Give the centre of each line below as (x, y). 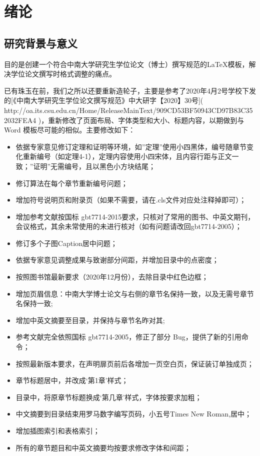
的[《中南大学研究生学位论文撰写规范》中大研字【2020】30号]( (104, 100)
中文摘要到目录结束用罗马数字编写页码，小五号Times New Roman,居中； (133, 414)
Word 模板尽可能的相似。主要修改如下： (70, 130)
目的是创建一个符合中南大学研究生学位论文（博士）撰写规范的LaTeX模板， (126, 64)
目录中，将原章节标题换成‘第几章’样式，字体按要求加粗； (109, 397)
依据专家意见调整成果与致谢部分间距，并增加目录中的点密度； (117, 260)
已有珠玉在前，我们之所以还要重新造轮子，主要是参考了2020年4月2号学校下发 (130, 90)
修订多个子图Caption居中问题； (66, 243)
